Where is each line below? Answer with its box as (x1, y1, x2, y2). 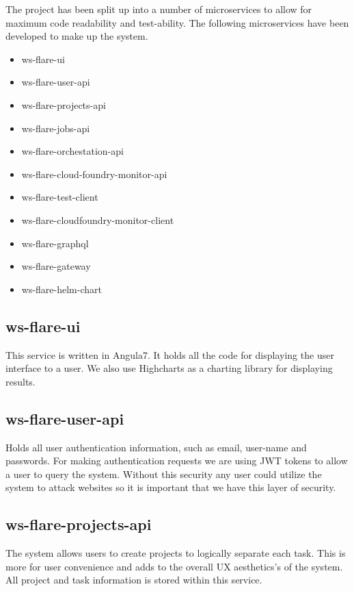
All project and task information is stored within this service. (5, 573, 262, 587)
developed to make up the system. (5, 29, 148, 43)
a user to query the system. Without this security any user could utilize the (5, 466, 322, 481)
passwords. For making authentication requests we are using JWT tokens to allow (5, 453, 348, 468)
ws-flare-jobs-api (21, 121, 90, 135)
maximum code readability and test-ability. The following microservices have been (5, 15, 349, 29)
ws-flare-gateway (21, 259, 91, 273)
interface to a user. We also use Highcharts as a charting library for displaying (5, 361, 333, 375)
